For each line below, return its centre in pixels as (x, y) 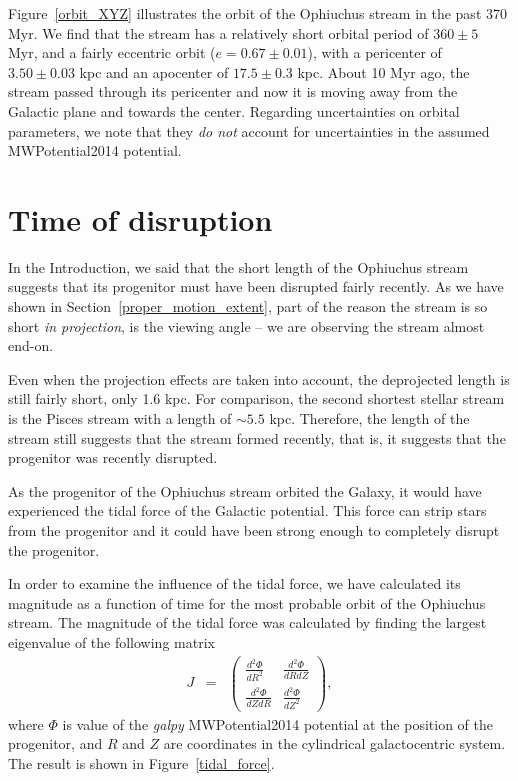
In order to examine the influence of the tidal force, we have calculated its (234, 583)
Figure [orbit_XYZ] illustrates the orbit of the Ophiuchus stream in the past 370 (257, 13)
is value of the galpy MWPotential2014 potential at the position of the (277, 723)
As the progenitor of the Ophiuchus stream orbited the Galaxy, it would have (245, 490)
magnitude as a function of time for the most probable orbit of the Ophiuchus (247, 602)
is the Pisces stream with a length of (120, 418)
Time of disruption (140, 218)
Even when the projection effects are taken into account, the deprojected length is (259, 378)
